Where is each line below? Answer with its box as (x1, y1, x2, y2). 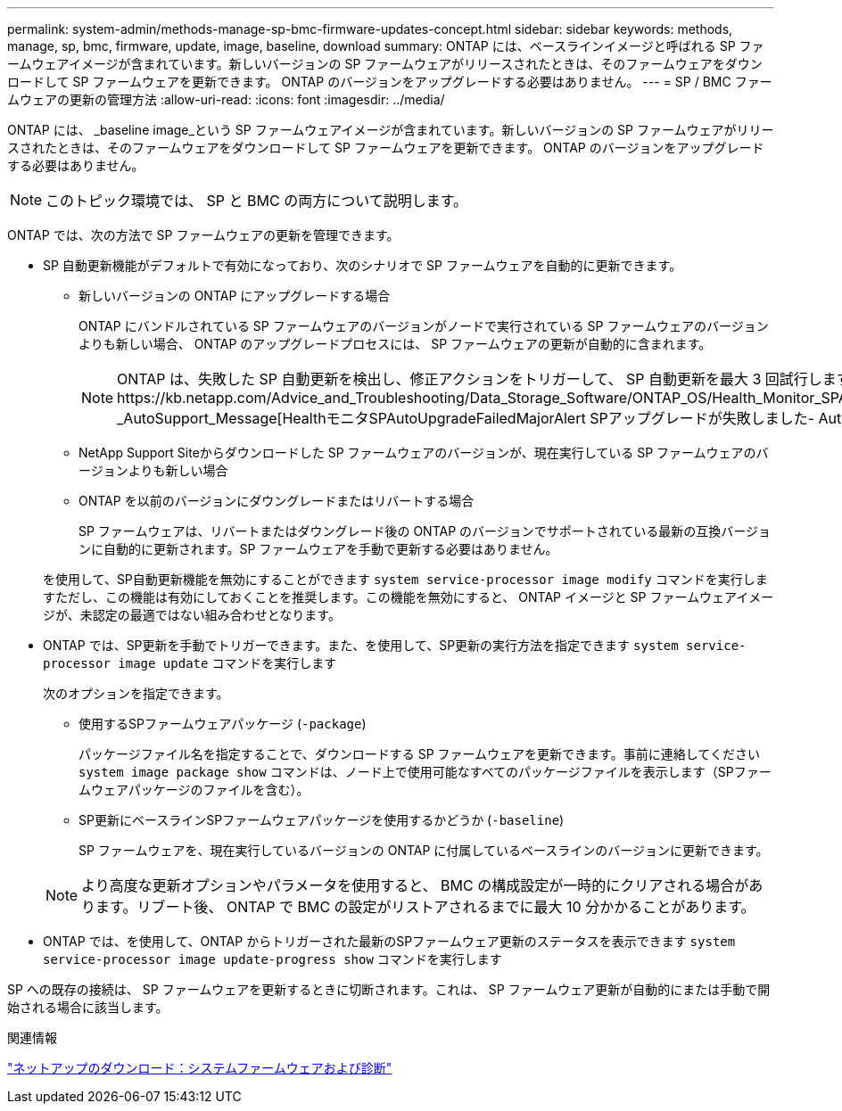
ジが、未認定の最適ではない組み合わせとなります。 (43, 607, 341, 622)
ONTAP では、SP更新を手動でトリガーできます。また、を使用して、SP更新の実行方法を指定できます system (43, 638, 679, 653)
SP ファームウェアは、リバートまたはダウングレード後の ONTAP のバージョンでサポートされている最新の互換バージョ (78, 523, 772, 539)
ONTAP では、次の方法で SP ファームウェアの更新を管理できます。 (7, 227, 400, 243)
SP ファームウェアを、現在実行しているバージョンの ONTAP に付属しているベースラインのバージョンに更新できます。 (78, 843, 769, 858)
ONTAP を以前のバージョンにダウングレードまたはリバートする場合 (78, 493, 475, 508)
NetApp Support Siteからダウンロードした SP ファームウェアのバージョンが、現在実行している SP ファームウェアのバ (78, 445, 769, 460)
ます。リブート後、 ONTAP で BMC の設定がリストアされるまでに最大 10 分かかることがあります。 (95, 898, 755, 916)
